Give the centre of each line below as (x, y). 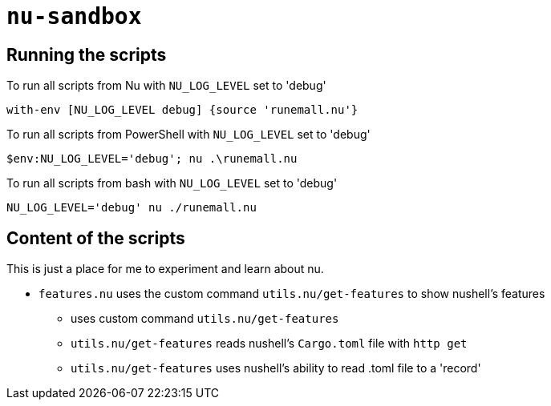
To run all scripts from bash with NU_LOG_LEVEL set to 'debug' (172, 183)
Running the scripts (87, 54)
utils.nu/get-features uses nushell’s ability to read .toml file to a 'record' (276, 368)
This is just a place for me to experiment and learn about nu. (165, 269)
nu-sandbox (74, 16)
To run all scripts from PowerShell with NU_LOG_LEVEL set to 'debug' (188, 135)
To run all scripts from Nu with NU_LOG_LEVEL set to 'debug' (166, 86)
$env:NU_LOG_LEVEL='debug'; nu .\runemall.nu (152, 159)
